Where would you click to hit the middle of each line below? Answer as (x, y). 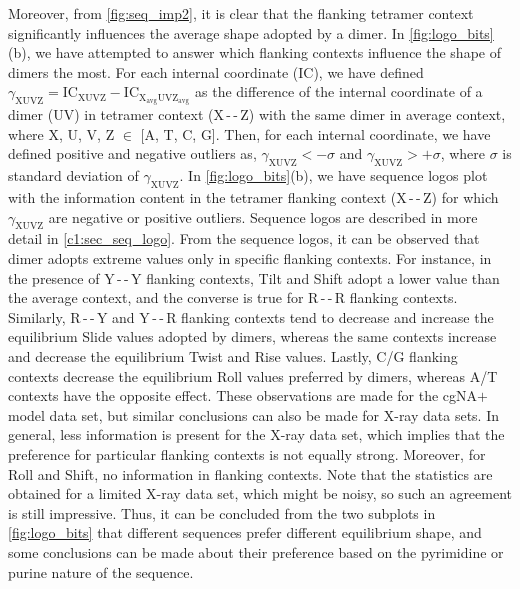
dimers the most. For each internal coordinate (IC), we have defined (216, 71)
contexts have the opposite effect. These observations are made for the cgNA (243, 395)
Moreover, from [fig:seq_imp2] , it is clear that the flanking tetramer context (241, 13)
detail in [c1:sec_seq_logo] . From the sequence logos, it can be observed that (244, 238)
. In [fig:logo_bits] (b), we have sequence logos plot (333, 175)
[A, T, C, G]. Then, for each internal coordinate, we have (315, 133)
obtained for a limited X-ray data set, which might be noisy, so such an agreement (260, 493)
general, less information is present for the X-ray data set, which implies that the (256, 434)
